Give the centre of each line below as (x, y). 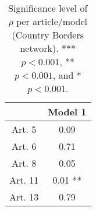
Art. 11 (24, 180)
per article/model (52, 21)
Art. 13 (24, 197)
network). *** (48, 48)
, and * (67, 75)
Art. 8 (24, 163)
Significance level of (48, 8)
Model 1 (67, 112)
